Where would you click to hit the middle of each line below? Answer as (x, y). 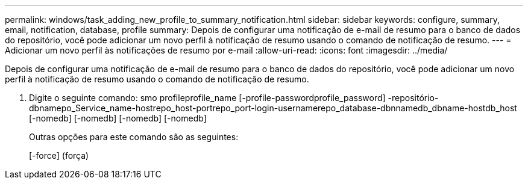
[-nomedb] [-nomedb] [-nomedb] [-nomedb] (118, 118)
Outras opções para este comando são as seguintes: (134, 137)
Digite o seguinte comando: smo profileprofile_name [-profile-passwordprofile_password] (207, 98)
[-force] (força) (59, 155)
